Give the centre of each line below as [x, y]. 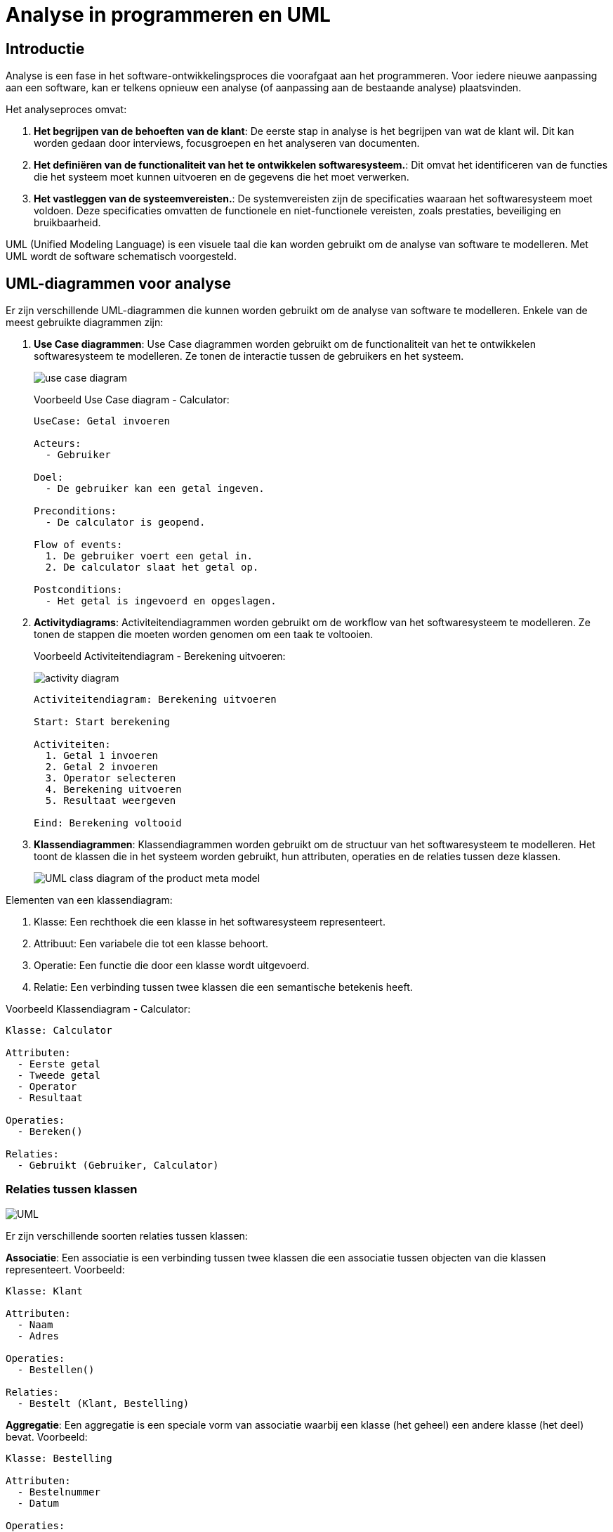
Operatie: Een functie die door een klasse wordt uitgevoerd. [172, 966]
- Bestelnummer [59, 1492]
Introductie [45, 48]
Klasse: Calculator [59, 1031]
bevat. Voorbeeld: [47, 1436]
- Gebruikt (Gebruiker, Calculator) [118, 1166]
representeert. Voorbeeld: [65, 1269]
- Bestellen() [56, 1369]
